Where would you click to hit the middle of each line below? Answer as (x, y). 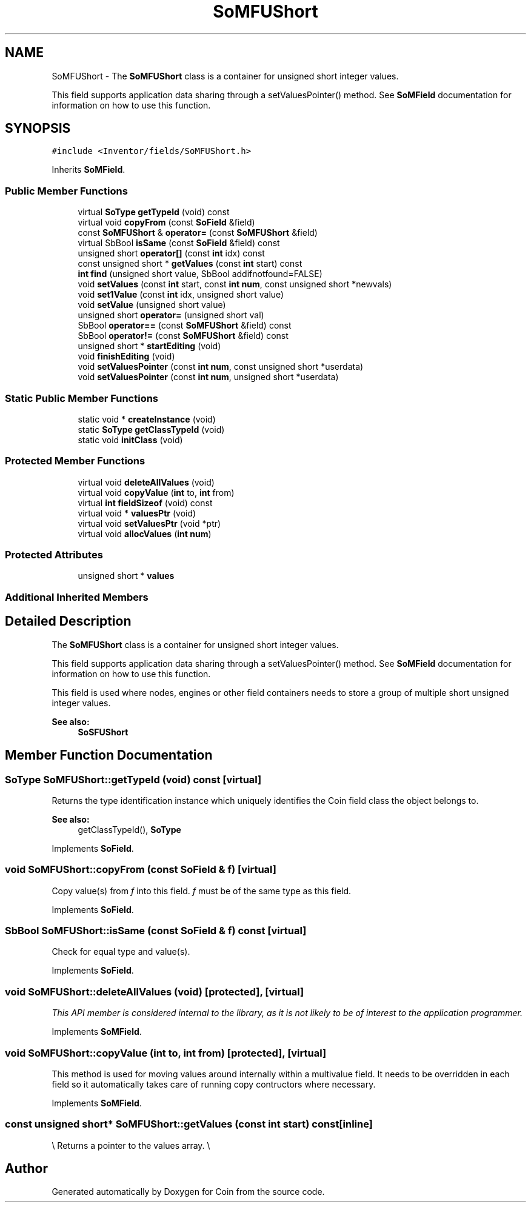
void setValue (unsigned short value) (152, 305)
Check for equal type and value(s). (121, 952)
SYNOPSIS (38, 129)
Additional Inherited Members (77, 597)
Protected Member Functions (75, 461)
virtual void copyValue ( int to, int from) (156, 492)
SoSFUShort (103, 732)
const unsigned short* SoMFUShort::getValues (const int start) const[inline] (189, 1124)
